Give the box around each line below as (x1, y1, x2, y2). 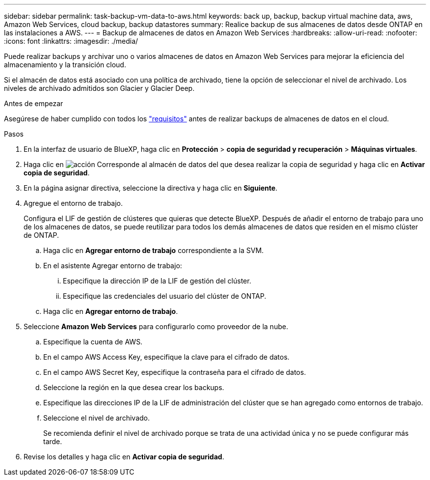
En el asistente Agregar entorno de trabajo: (43, 261, 182, 270)
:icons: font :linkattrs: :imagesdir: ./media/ (4, 37, 138, 45)
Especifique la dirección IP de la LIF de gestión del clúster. (63, 277, 251, 285)
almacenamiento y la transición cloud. (4, 60, 126, 69)
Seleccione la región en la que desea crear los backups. (43, 383, 224, 392)
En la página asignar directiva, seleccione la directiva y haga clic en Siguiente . (24, 184, 278, 192)
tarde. (43, 437, 62, 446)
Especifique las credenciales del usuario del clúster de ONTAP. (63, 292, 267, 300)
